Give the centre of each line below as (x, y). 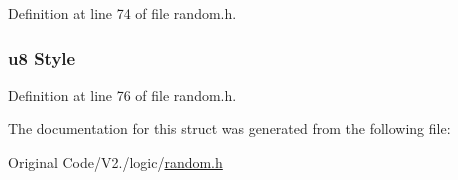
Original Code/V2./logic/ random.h (115, 162)
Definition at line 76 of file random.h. (122, 94)
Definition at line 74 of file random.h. (122, 13)
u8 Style (42, 57)
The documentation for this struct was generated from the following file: (229, 128)
